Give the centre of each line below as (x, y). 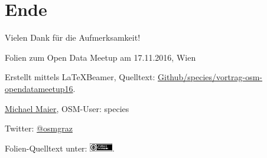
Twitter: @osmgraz (39, 128)
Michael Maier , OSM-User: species (67, 108)
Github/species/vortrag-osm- (210, 77)
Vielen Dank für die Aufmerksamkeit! (73, 37)
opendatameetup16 (39, 88)
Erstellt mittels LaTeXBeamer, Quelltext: (80, 77)
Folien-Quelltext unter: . (60, 148)
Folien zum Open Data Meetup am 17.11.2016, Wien (100, 57)
